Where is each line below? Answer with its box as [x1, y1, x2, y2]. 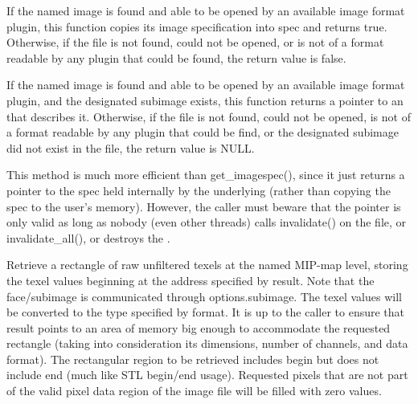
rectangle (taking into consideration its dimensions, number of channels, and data [6, 335, 408, 352]
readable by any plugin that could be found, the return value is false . [6, 49, 346, 66]
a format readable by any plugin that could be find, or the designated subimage [6, 124, 399, 141]
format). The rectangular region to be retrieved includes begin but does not [6, 350, 379, 367]
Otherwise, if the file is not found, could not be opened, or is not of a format [6, 34, 384, 51]
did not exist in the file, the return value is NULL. [6, 139, 255, 156]
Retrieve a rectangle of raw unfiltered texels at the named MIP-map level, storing [6, 256, 408, 273]
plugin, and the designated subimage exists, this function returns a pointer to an [6, 92, 404, 108]
